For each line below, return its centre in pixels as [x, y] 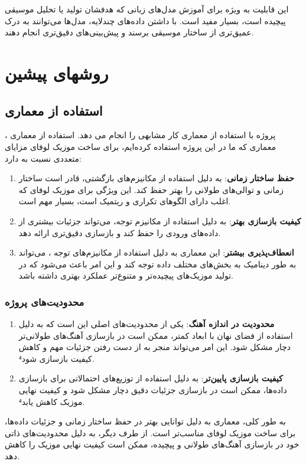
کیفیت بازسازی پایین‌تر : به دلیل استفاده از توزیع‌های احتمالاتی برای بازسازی [151, 378]
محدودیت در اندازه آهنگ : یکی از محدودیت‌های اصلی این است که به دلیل [147, 324]
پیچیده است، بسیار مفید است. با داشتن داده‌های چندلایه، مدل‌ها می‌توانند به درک [145, 20]
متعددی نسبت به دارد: [43, 158]
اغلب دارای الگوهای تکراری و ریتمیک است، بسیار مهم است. [125, 201]
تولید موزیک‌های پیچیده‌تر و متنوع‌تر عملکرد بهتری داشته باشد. [126, 275]
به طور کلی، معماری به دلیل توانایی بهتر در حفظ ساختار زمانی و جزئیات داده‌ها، [145, 421]
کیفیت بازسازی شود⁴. [56, 358]
